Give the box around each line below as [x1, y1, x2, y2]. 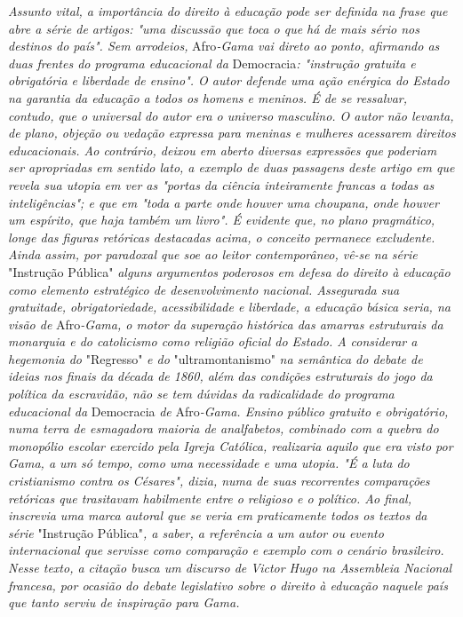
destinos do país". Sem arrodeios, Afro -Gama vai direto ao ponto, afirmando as [8, 36, 440, 55]
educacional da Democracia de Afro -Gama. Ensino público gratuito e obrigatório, [8, 401, 449, 420]
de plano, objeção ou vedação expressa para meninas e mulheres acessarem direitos [8, 123, 456, 142]
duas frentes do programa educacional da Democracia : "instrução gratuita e [8, 53, 416, 72]
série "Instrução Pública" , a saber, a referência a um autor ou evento [8, 523, 384, 542]
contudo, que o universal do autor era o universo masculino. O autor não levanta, [8, 106, 454, 124]
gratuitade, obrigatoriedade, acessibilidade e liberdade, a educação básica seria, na [8, 297, 451, 316]
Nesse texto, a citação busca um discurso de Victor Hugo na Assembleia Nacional [8, 558, 452, 576]
